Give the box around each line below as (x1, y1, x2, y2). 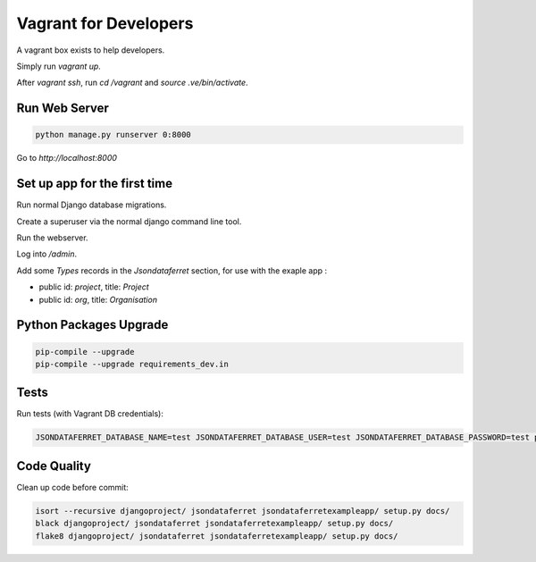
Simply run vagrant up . (16, 61, 102, 71)
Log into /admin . (16, 248, 78, 259)
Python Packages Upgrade (16, 317, 169, 332)
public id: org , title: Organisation (38, 294, 158, 305)
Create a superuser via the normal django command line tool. (16, 215, 242, 227)
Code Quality (16, 458, 91, 474)
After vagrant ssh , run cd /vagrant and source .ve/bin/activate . (16, 77, 249, 88)
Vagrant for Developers (16, 13, 194, 33)
